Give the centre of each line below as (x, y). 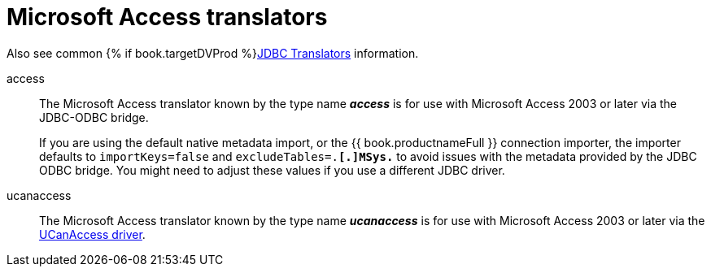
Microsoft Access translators (167, 17)
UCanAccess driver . (92, 234)
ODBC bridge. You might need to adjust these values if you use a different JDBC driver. (272, 170)
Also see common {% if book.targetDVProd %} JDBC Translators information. (213, 53)
